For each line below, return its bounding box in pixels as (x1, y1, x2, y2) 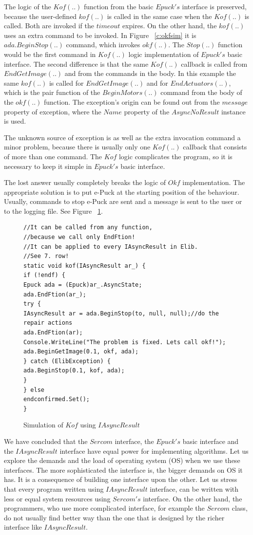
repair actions (23, 319, 73, 327)
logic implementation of (128, 49, 199, 59)
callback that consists (183, 142, 247, 152)
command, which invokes (66, 39, 140, 50)
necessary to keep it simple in (4, 161, 92, 171)
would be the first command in (4, 49, 96, 59)
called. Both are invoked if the (4, 20, 94, 31)
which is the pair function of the (4, 87, 100, 97)
